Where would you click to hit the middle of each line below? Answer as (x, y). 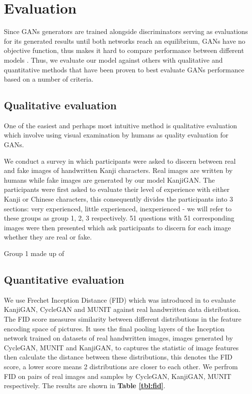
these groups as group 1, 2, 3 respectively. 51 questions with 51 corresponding (119, 218)
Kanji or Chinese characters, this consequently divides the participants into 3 (118, 199)
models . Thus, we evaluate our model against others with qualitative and (113, 60)
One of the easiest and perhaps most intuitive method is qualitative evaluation (121, 125)
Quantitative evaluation (64, 279)
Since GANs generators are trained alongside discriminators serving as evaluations (126, 31)
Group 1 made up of (34, 253)
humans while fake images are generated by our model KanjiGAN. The (110, 180)
